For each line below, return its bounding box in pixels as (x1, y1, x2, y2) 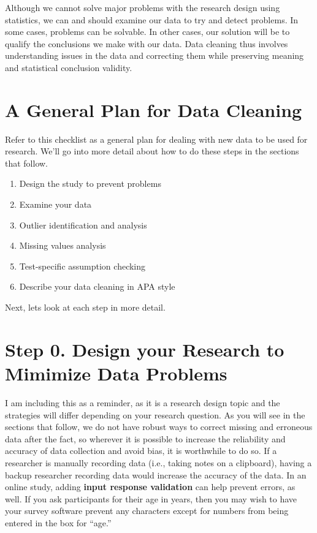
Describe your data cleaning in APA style (19, 280, 175, 293)
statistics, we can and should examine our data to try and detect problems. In (5, 13, 299, 26)
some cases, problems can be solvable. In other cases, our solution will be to (5, 25, 290, 38)
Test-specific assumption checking (19, 259, 146, 272)
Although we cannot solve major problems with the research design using (5, 1, 280, 13)
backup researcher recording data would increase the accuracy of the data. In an (5, 468, 307, 481)
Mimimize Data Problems (5, 361, 227, 385)
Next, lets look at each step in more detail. (5, 301, 166, 314)
